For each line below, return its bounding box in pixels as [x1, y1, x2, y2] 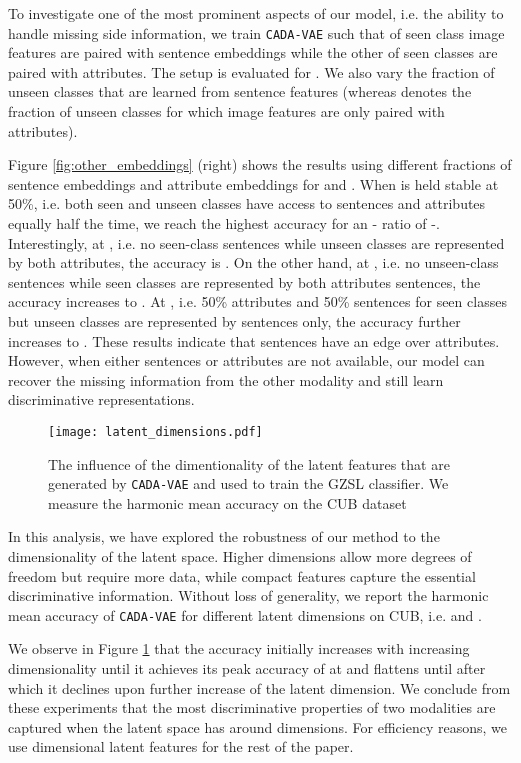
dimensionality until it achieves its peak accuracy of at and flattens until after [8, 658, 486, 679]
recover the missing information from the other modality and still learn [8, 369, 444, 390]
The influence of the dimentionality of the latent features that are [48, 453, 450, 474]
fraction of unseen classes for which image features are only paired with [8, 101, 445, 122]
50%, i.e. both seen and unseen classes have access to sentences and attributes [8, 193, 486, 214]
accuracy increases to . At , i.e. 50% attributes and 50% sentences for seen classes [8, 291, 507, 312]
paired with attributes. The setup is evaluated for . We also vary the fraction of [8, 61, 495, 82]
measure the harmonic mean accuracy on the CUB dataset [48, 492, 407, 513]
